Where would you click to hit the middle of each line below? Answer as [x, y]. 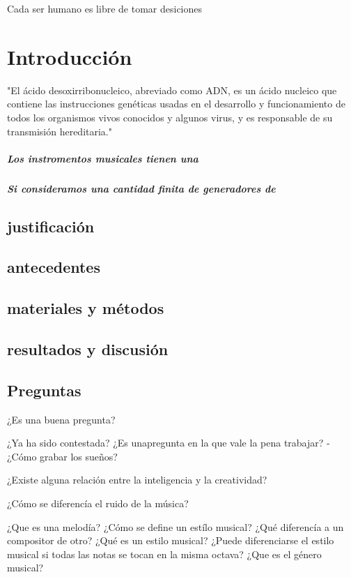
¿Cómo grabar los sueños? [62, 456]
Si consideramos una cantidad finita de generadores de [141, 188]
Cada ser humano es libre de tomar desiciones [104, 8]
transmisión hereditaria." [60, 131]
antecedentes [54, 267]
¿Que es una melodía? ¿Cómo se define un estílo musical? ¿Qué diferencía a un [175, 526]
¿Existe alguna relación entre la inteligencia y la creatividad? [137, 480]
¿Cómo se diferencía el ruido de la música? [98, 503]
